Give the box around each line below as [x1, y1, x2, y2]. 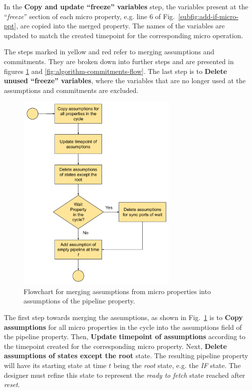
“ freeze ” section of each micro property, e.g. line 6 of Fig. [4, 11, 175, 21]
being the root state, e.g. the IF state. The [113, 360, 241, 370]
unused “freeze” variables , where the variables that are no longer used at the [4, 75, 246, 86]
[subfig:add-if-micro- [178, 11, 239, 21]
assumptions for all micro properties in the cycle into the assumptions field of [4, 322, 242, 332]
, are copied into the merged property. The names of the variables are [16, 21, 225, 31]
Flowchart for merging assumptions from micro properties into [24, 286, 211, 296]
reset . [4, 379, 20, 390]
